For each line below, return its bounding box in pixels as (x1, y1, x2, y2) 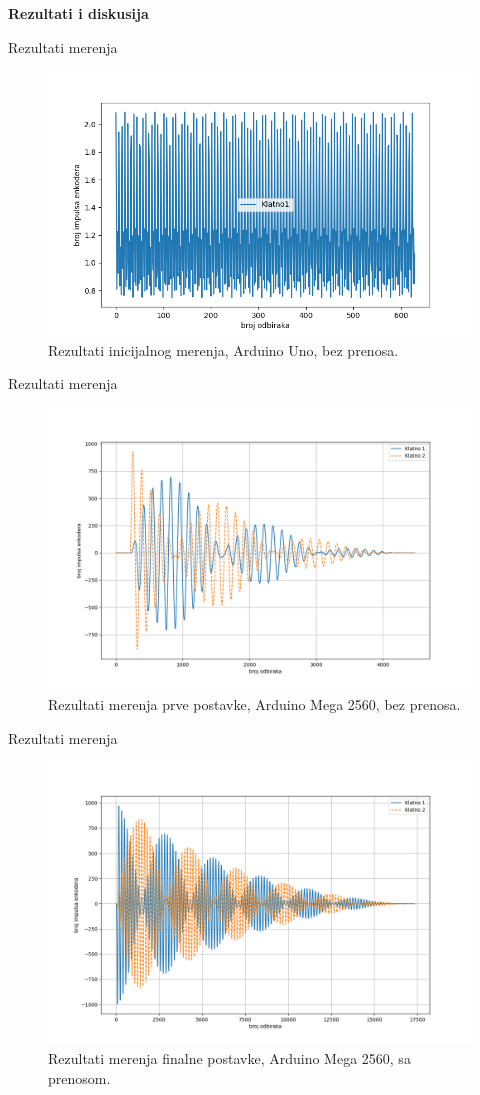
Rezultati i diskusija (8, 3, 149, 23)
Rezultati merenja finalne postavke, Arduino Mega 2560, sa (48, 1048, 411, 1069)
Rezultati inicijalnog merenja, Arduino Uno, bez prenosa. (48, 339, 399, 360)
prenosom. (48, 1067, 111, 1088)
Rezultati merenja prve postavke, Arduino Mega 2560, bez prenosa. (48, 693, 461, 714)
